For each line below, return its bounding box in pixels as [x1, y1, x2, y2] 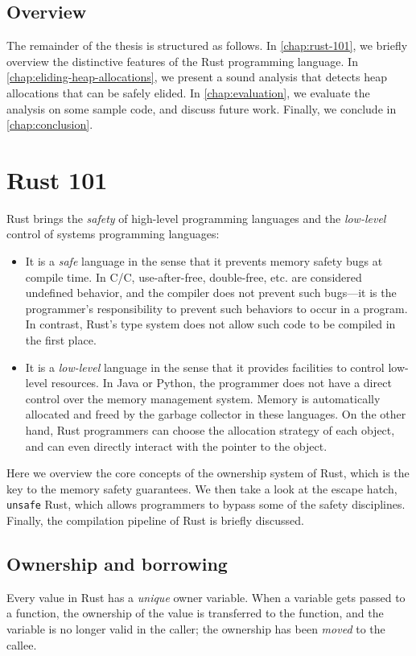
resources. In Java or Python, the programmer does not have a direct [51, 374, 392, 391]
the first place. [25, 332, 97, 349]
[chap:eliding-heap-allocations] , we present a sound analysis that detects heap [6, 68, 388, 85]
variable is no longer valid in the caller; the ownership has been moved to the [6, 621, 385, 637]
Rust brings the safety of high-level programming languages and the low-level [6, 209, 386, 226]
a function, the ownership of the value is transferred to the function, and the [6, 604, 384, 621]
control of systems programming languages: [6, 225, 220, 242]
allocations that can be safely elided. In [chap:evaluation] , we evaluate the [6, 84, 370, 101]
